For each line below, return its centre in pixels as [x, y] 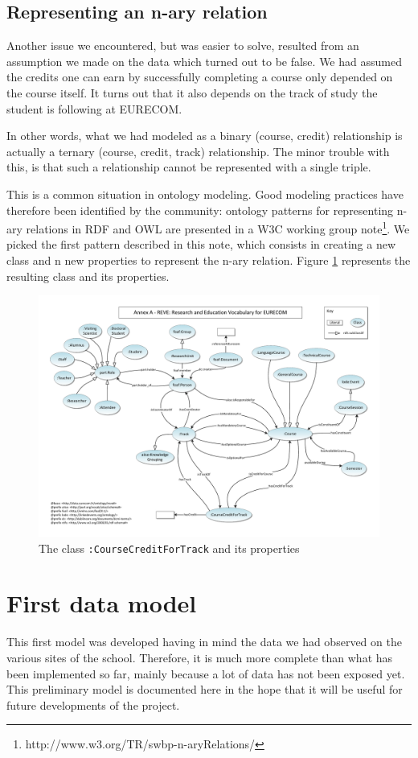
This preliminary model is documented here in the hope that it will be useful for [205, 689]
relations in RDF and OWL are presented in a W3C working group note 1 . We [218, 227]
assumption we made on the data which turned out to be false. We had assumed [204, 61]
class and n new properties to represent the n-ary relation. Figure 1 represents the [209, 260]
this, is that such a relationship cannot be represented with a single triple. [189, 167]
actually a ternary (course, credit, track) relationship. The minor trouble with [198, 151]
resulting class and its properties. [88, 276]
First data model [102, 603]
